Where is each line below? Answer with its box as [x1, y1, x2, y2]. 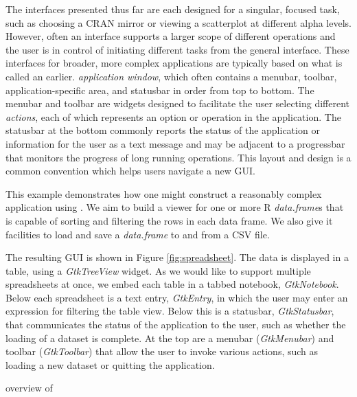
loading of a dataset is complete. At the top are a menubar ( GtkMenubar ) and [5, 330, 334, 345]
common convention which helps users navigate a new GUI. [5, 163, 255, 178]
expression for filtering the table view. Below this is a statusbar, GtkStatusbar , [5, 304, 334, 318]
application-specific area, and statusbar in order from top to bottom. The [5, 82, 314, 97]
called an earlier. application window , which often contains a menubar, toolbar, [5, 69, 337, 83]
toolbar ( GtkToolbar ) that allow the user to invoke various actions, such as [5, 344, 319, 359]
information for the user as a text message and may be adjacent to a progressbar [5, 136, 345, 150]
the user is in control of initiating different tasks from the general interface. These [5, 42, 349, 56]
